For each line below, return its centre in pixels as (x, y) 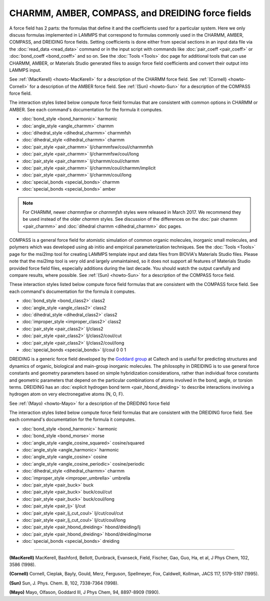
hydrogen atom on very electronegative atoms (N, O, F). (67, 394)
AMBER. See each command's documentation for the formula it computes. (86, 109)
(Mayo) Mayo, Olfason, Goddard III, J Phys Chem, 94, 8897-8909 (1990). (84, 592)
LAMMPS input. (25, 70)
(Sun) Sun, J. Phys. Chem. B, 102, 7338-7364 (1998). (64, 583)
